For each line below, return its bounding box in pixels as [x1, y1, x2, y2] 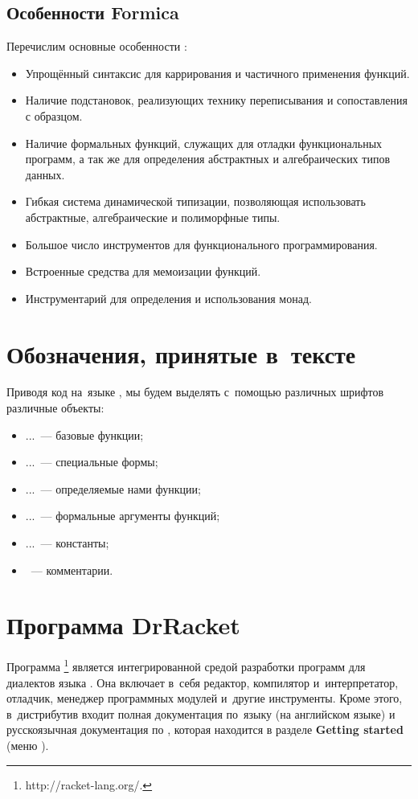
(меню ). [6, 736, 49, 753]
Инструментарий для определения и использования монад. [25, 289, 312, 306]
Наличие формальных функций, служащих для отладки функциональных [25, 134, 383, 151]
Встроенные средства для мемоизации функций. [25, 263, 261, 280]
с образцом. [25, 107, 83, 124]
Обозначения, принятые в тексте [6, 337, 356, 370]
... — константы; [25, 535, 109, 551]
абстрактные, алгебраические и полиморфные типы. [25, 208, 281, 225]
